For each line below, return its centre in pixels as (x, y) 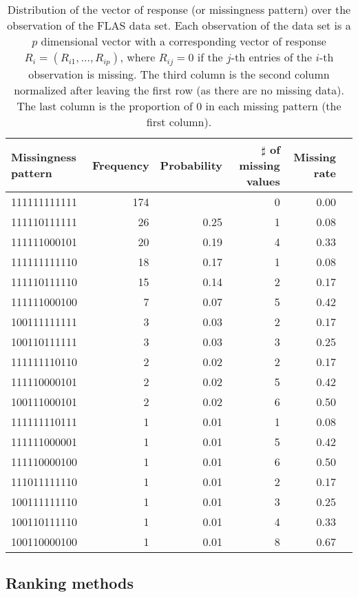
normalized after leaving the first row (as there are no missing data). (179, 90)
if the (210, 57)
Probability (191, 165)
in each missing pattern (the (273, 105)
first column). (179, 121)
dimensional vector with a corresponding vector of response (183, 41)
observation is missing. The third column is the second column (179, 74)
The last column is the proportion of (105, 105)
